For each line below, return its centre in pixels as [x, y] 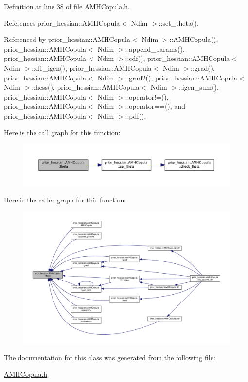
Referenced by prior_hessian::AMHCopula [67, 39]
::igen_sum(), [198, 87]
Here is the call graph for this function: [62, 132]
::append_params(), [155, 49]
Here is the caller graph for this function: [65, 200]
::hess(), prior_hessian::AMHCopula [86, 87]
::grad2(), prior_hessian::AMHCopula [181, 77]
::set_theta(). [179, 23]
